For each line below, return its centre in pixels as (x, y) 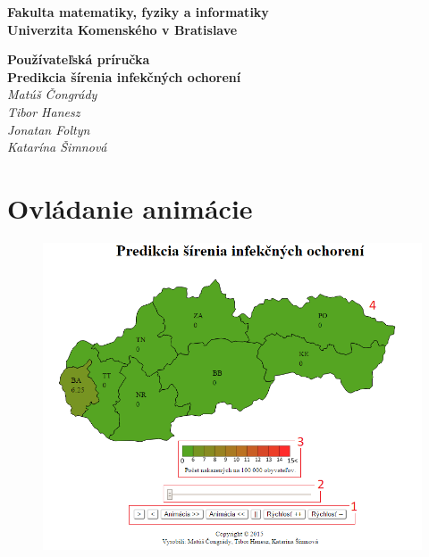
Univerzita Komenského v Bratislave (122, 29)
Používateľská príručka (79, 59)
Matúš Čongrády (52, 94)
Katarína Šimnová (57, 147)
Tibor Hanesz (44, 111)
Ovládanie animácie (130, 208)
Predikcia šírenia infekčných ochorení (124, 76)
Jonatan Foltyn (49, 129)
